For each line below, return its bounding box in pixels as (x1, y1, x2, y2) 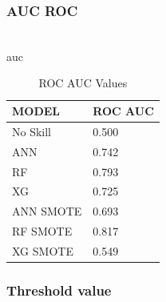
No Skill (12, 123, 52, 139)
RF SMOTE (12, 223, 73, 240)
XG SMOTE (12, 242, 73, 259)
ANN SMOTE (12, 203, 82, 219)
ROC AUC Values (38, 74, 128, 91)
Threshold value (6, 280, 112, 300)
